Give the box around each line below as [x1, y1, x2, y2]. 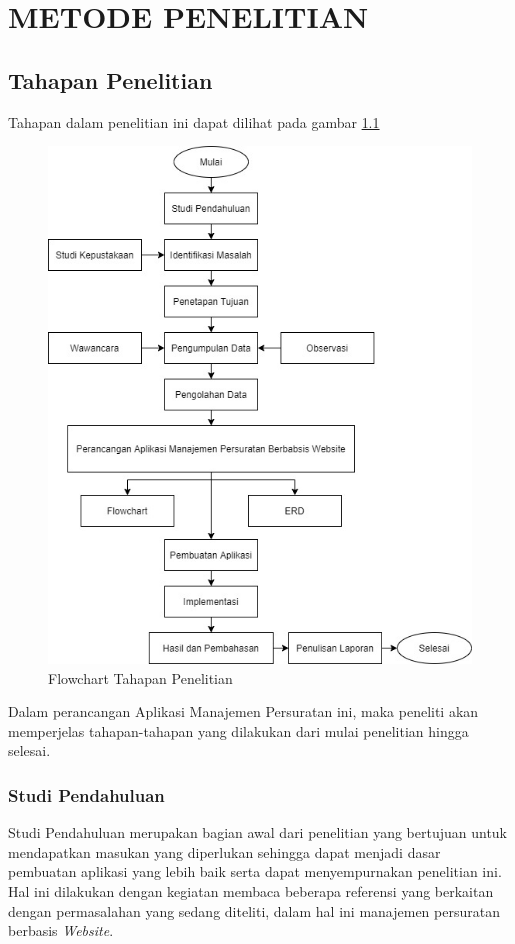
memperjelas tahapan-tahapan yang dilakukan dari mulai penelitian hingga [8, 720, 469, 741]
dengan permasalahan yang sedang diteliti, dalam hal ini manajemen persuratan [8, 900, 500, 921]
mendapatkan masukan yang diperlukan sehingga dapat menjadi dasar [8, 841, 441, 862]
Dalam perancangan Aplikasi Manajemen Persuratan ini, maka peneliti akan [8, 701, 479, 722]
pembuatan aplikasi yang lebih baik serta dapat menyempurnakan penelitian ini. [8, 861, 502, 882]
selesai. [8, 740, 51, 761]
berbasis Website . [8, 920, 114, 941]
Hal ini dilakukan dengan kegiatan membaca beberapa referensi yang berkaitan [8, 880, 494, 901]
